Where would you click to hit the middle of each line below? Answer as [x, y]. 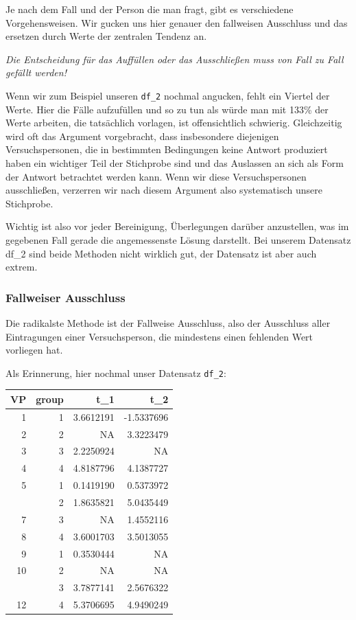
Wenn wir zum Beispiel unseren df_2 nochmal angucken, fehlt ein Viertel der [168, 95]
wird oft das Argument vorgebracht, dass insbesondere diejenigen [142, 136]
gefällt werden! [36, 72]
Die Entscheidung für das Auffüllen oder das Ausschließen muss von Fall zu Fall [175, 59]
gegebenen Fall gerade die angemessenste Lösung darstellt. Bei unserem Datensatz [178, 239]
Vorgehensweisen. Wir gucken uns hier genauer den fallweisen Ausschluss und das [177, 22]
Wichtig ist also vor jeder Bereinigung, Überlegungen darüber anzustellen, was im [177, 226]
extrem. [22, 267]
